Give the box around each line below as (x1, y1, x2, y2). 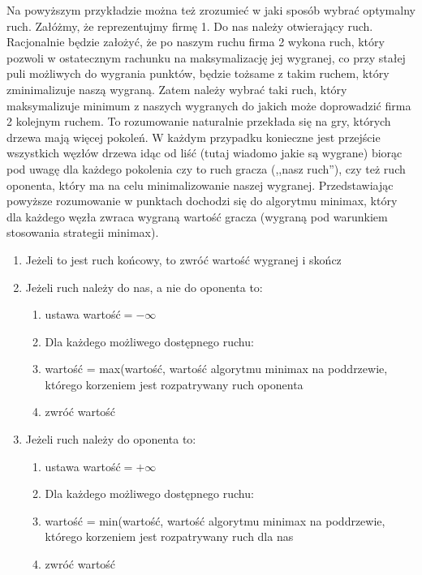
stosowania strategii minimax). (6, 224, 159, 241)
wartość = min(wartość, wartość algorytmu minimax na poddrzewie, (45, 512, 385, 529)
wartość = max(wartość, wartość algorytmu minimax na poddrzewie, (45, 360, 388, 377)
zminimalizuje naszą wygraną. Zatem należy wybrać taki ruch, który (6, 80, 347, 97)
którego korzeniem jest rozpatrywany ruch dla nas (45, 528, 294, 545)
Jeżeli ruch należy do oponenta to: (25, 431, 196, 448)
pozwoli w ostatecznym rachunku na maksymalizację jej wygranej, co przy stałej (6, 49, 406, 66)
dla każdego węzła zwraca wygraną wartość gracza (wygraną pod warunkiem (6, 208, 388, 225)
